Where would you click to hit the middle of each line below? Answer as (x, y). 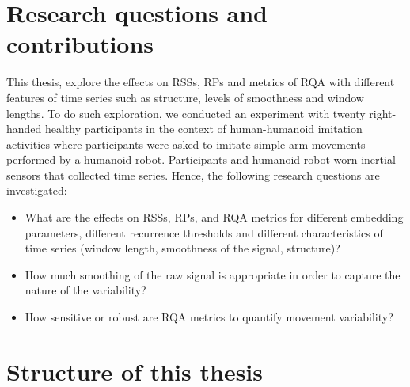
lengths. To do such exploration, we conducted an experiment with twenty (186, 113)
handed (24, 129)
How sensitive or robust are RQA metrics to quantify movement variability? (209, 317)
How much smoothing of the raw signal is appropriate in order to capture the (213, 274)
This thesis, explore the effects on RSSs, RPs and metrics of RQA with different (201, 82)
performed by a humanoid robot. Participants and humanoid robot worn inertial (201, 159)
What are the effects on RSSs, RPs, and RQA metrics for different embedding (214, 217)
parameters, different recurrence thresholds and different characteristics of (204, 232)
